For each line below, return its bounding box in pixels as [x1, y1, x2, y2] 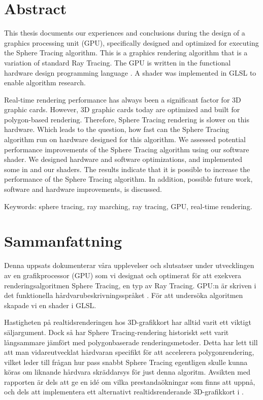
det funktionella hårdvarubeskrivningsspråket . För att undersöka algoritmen [4, 290, 243, 301]
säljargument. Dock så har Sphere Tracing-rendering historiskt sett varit [4, 326, 229, 337]
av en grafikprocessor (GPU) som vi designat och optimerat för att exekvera [4, 270, 242, 280]
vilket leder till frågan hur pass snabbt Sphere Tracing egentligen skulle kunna [4, 356, 248, 367]
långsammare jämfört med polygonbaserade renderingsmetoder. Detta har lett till [4, 337, 258, 347]
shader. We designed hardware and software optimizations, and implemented [4, 154, 243, 164]
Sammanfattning [4, 230, 122, 251]
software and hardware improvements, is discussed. [4, 184, 162, 194]
